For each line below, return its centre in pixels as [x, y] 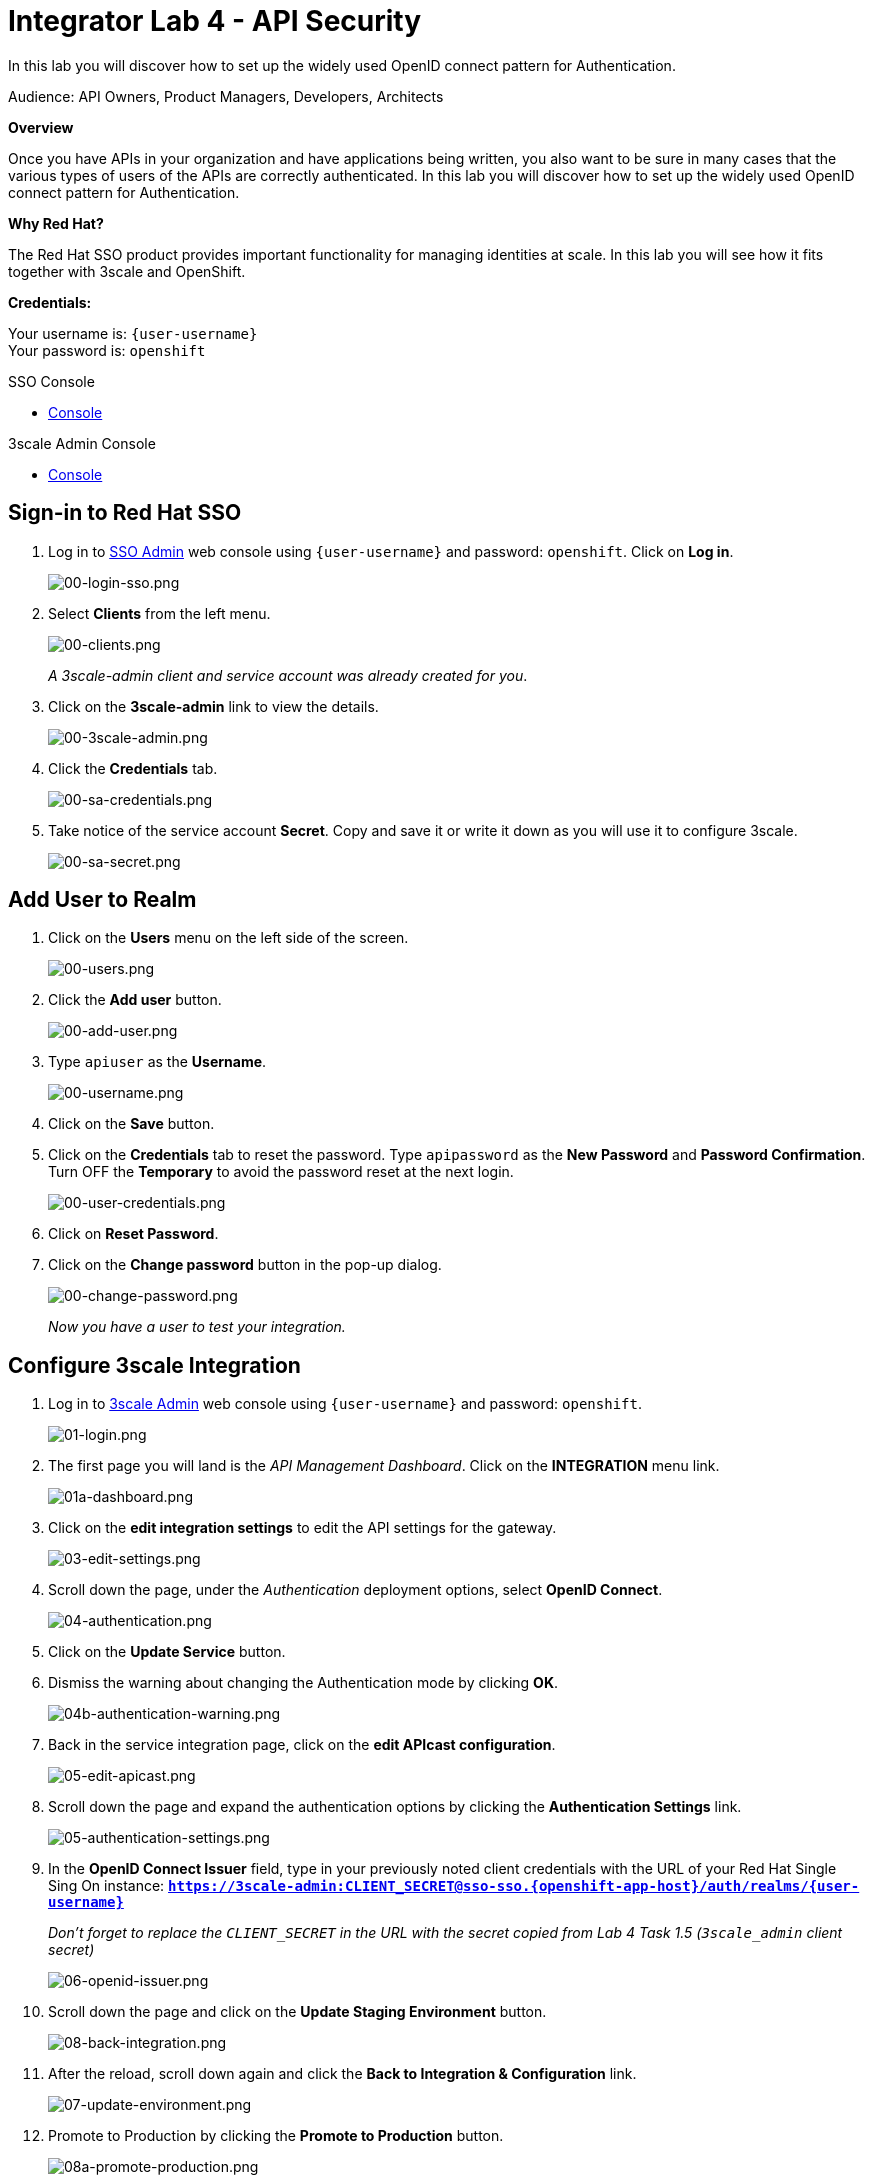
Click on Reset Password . [133, 1234]
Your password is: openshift [107, 350]
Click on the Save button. [131, 1124]
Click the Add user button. [135, 1000]
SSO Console [51, 381]
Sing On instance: [106, 1886]
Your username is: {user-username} [133, 333]
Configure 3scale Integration [154, 1365]
